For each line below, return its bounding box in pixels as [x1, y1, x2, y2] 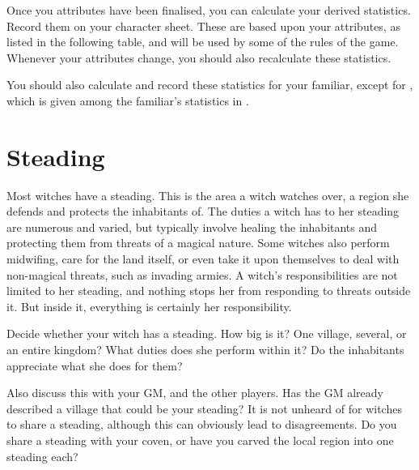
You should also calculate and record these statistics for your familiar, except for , [6, 76, 413, 93]
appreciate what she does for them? [6, 357, 183, 374]
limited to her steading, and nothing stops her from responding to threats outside [6, 282, 411, 299]
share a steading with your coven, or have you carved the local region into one [6, 432, 394, 448]
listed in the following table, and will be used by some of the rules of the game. [6, 33, 399, 50]
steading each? [6, 447, 78, 464]
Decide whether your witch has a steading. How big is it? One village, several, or [6, 325, 407, 342]
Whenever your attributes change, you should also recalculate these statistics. [6, 49, 391, 66]
